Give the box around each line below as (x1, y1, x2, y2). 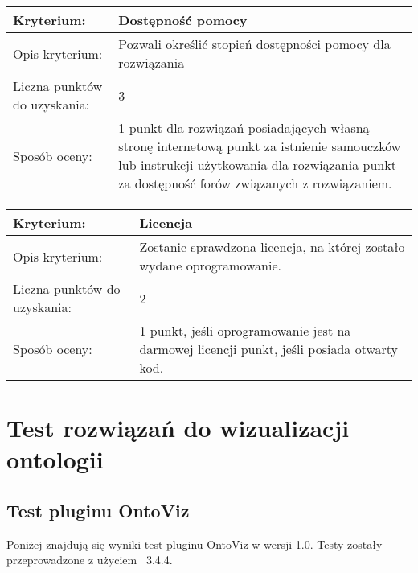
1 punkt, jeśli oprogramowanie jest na (139, 321, 351, 340)
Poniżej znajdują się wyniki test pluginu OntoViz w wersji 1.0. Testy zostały (6, 535, 383, 552)
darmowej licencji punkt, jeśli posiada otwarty (139, 340, 399, 358)
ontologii (6, 443, 104, 476)
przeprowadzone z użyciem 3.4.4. (6, 551, 173, 568)
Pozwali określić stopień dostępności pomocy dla (118, 35, 391, 53)
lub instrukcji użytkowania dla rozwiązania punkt (118, 155, 396, 174)
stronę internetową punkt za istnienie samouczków (118, 137, 401, 155)
